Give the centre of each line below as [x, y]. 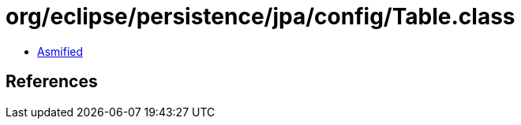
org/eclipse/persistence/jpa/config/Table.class [260, 17]
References [52, 82]
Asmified [60, 51]
